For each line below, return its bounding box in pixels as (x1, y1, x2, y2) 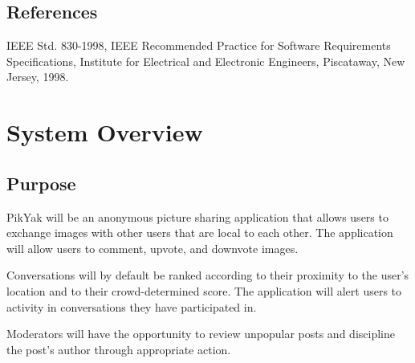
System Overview (6, 116, 203, 149)
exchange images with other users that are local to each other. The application (6, 224, 393, 241)
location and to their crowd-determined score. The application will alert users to (6, 282, 402, 299)
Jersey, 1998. (6, 68, 69, 85)
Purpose (6, 170, 76, 195)
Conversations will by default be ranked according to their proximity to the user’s (6, 267, 409, 283)
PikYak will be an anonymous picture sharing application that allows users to (6, 208, 389, 225)
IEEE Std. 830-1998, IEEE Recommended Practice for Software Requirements (6, 37, 391, 54)
